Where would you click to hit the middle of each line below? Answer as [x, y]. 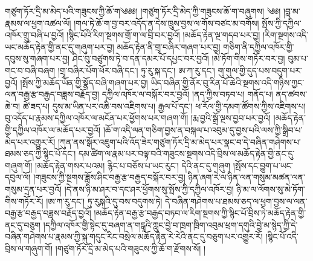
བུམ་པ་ [298, 58]
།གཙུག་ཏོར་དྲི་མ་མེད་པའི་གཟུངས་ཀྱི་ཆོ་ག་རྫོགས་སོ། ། [131, 248]
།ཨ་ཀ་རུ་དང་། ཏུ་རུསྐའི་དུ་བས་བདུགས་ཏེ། [104, 201]
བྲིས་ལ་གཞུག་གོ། [29, 248]
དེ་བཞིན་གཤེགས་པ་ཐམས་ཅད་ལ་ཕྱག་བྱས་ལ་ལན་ [236, 201]
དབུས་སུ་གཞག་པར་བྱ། [37, 58]
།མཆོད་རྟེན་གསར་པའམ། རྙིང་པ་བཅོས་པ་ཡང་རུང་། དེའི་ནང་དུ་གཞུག [133, 165]
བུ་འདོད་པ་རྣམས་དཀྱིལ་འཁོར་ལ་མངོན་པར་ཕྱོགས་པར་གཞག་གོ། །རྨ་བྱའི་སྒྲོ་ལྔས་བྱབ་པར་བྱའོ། [138, 118]
